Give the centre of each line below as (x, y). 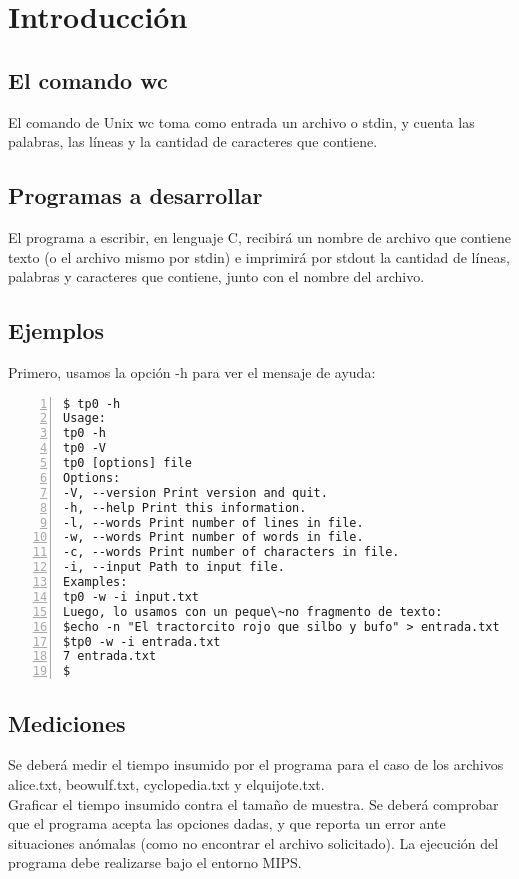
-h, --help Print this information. (185, 507)
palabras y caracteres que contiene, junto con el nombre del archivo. (216, 276)
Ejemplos (56, 330)
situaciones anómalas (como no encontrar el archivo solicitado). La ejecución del (253, 842)
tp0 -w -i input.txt (131, 596)
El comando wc (88, 79)
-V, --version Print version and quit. (195, 492)
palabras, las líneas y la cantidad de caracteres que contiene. (193, 141)
